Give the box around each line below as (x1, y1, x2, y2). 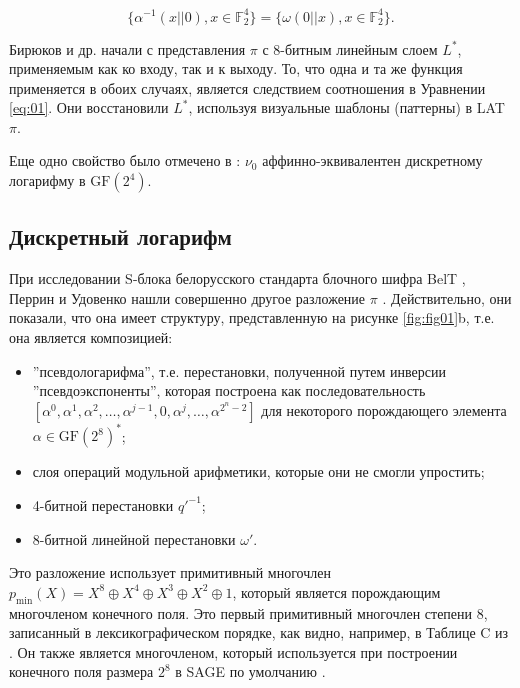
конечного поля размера (9, 661, 154, 682)
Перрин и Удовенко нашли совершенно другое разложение (9, 287, 366, 308)
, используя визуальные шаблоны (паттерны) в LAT (188, 97, 505, 118)
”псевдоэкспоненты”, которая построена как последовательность (32, 380, 426, 401)
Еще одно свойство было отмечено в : (9, 150, 241, 171)
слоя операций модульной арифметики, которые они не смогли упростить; (32, 461, 485, 482)
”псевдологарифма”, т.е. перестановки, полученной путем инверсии (32, 360, 447, 381)
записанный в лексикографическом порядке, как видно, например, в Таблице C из (9, 622, 509, 643)
